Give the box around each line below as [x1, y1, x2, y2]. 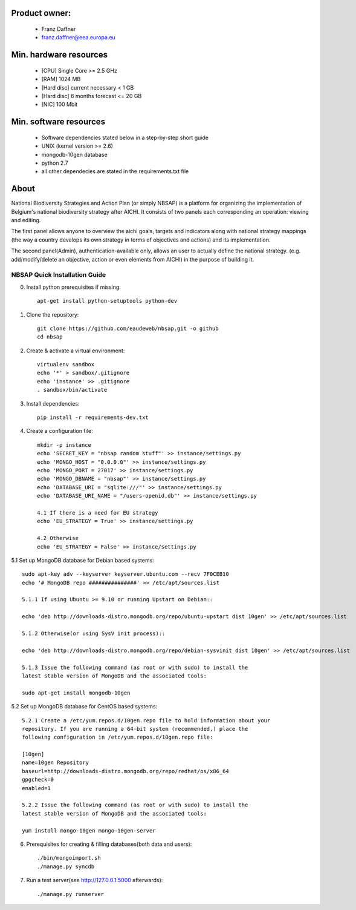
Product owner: [11, 8, 71, 18]
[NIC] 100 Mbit [41, 101, 78, 108]
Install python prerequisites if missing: [26, 283, 121, 291]
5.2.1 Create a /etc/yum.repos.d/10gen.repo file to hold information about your [22, 717, 271, 724]
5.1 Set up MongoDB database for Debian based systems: [11, 556, 154, 564]
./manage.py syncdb [37, 863, 95, 870]
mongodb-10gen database [41, 151, 108, 158]
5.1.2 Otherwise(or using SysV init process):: [22, 630, 166, 637]
